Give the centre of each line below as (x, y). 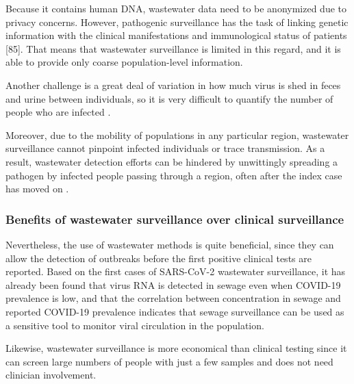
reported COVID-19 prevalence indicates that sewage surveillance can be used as (175, 311)
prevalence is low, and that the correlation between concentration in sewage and (173, 298)
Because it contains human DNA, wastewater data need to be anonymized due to (176, 8)
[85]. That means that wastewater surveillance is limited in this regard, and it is (173, 48)
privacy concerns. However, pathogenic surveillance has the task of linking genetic (177, 22)
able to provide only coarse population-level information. (124, 62)
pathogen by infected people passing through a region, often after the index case (174, 175)
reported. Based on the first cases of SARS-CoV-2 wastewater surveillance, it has (176, 271)
